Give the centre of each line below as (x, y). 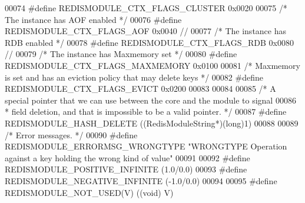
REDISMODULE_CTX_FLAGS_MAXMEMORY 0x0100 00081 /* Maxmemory (152, 65)
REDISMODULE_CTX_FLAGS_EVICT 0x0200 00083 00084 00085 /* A (140, 89)
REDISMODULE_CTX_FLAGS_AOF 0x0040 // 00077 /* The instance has (146, 31)
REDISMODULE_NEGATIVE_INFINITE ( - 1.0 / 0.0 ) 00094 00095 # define (141, 180)
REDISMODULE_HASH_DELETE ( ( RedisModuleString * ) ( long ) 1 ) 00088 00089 (152, 123)
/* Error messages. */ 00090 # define (71, 134)
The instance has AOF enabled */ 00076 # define (93, 19)
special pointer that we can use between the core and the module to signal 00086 (150, 100)
